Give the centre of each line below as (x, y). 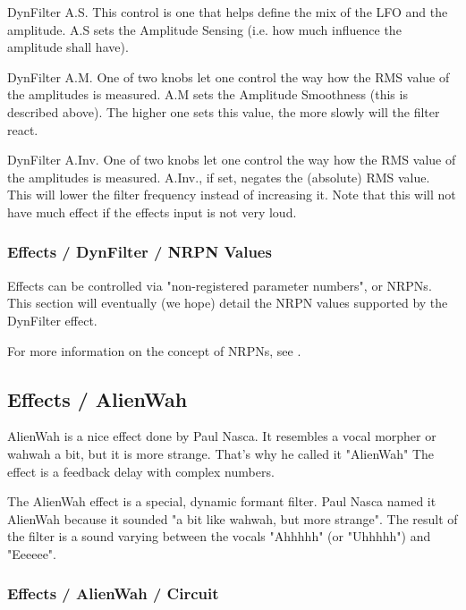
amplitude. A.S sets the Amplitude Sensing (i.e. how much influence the (204, 29)
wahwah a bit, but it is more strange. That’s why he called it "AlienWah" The (221, 453)
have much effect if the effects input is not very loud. (152, 212)
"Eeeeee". (32, 553)
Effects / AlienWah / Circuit (113, 593)
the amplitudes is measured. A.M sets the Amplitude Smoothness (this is (208, 94)
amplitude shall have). (68, 47)
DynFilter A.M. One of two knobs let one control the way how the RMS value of (229, 76)
